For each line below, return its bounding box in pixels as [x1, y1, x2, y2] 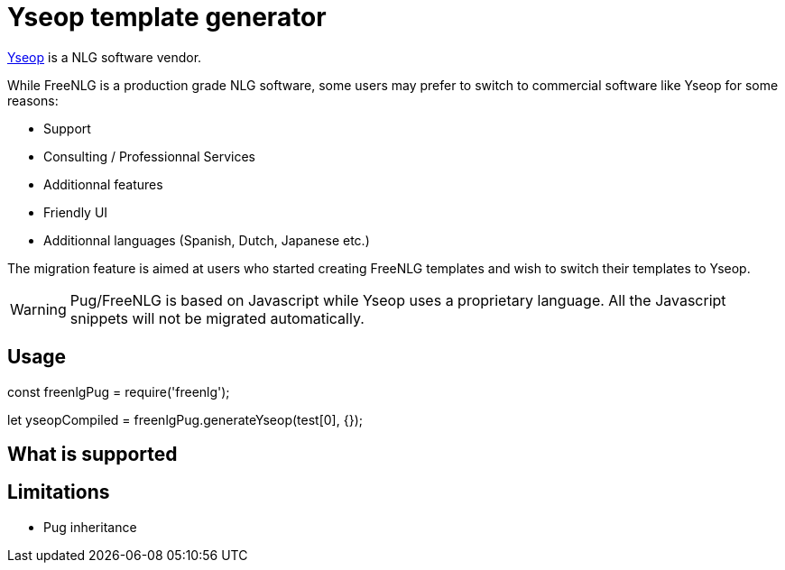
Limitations [7, 481, 110, 504]
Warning [10, 299, 67, 318]
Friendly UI [43, 204, 108, 220]
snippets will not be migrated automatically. [69, 308, 365, 327]
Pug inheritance [43, 519, 137, 535]
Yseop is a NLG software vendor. [7, 49, 202, 65]
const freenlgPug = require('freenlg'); [7, 383, 230, 400]
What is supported [7, 443, 178, 466]
